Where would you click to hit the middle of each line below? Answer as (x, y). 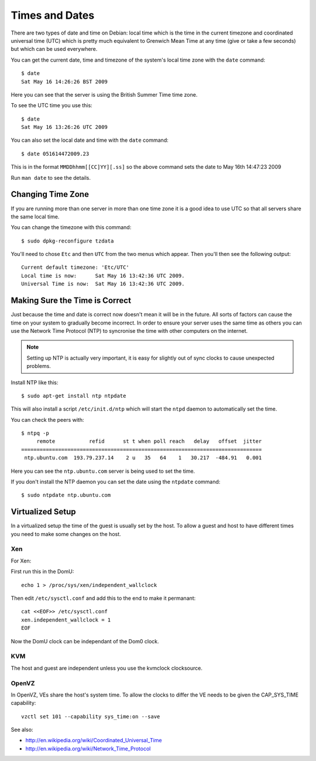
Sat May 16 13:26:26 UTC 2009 (65, 127)
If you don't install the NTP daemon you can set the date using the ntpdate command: (116, 482)
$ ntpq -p (35, 433)
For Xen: (21, 561)
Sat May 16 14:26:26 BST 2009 (65, 81)
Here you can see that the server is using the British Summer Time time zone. (104, 94)
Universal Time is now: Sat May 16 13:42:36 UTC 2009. (103, 284)
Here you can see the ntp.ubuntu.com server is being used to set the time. (103, 471)
